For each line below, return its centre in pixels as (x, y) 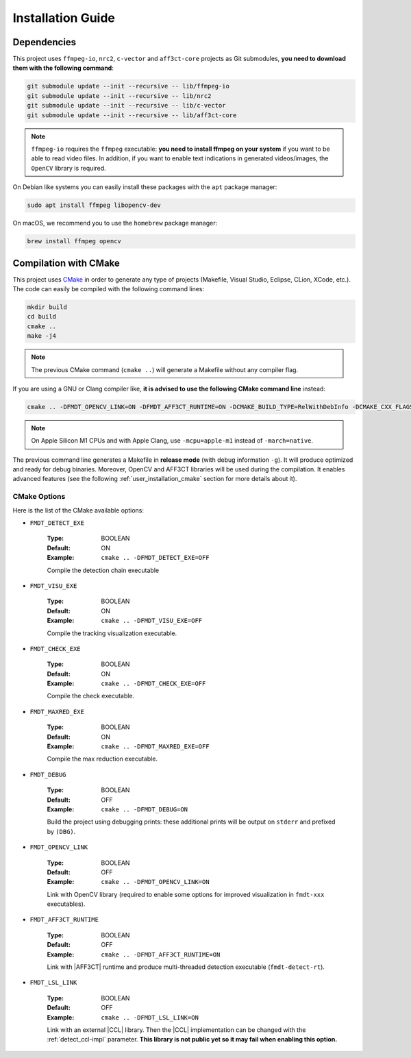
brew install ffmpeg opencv (74, 241)
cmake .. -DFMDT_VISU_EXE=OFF (152, 621)
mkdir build (47, 307)
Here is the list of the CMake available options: (78, 510)
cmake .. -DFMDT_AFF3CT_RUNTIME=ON (161, 955)
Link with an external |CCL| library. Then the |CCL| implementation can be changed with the (176, 1030)
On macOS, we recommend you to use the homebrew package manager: (115, 223)
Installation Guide (64, 18)
